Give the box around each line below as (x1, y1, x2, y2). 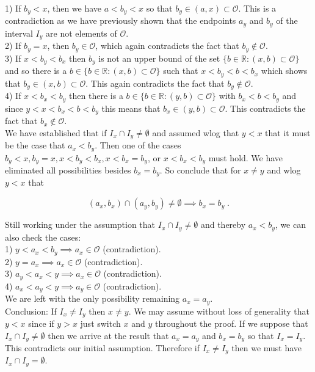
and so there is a (5, 64, 67, 77)
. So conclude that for (159, 164, 241, 177)
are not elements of (46, 26, 117, 39)
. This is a (238, 2, 277, 14)
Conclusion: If (5, 304, 57, 317)
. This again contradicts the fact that (85, 76, 225, 89)
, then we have (47, 2, 102, 14)
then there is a (69, 89, 123, 102)
